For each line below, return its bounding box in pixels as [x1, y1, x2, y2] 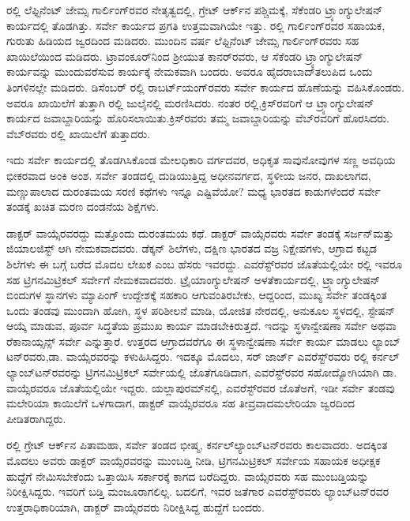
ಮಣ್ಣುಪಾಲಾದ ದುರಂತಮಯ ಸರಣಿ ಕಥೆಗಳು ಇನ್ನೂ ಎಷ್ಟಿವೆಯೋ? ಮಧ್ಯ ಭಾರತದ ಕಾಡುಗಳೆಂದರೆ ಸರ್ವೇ [6, 182, 381, 199]
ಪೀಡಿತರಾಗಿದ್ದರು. [6, 410, 66, 426]
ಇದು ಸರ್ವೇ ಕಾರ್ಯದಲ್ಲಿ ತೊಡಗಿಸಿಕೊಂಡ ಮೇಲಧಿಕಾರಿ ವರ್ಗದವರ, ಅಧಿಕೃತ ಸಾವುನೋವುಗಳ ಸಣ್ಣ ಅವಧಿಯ [6, 152, 396, 168]
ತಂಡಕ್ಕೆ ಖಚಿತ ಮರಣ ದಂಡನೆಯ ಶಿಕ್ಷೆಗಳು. [6, 198, 160, 215]
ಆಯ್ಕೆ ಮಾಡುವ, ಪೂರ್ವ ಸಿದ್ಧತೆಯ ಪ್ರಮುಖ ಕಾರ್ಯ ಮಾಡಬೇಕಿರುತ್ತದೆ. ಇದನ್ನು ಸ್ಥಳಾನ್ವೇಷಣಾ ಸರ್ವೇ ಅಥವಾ [6, 317, 397, 334]
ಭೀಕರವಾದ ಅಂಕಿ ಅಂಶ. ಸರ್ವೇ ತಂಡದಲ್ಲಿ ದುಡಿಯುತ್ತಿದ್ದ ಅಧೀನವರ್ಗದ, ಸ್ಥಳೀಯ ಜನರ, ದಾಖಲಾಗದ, [6, 167, 371, 183]
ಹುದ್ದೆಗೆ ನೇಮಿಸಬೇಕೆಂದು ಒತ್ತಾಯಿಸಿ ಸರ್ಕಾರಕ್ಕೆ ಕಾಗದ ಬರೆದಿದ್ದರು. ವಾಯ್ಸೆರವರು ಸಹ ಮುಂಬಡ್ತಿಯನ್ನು [6, 467, 369, 484]
